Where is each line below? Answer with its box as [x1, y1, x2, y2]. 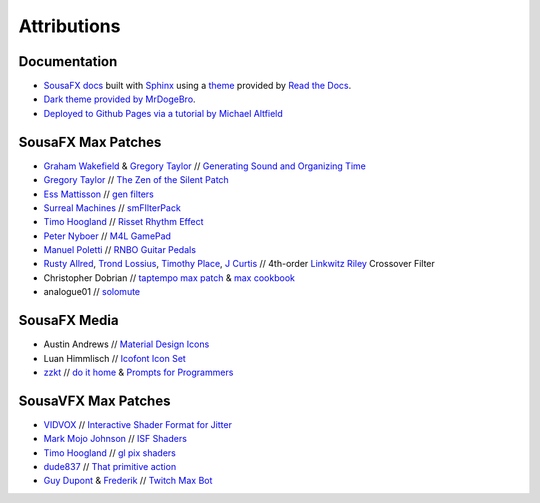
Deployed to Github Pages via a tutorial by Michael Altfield [43, 107, 284, 119]
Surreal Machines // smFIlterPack [43, 201, 182, 214]
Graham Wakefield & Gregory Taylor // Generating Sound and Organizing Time [43, 160, 367, 172]
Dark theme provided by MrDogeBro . [43, 93, 196, 105]
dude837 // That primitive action [43, 461, 177, 473]
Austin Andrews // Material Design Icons [43, 338, 210, 350]
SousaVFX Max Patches [18, 392, 171, 409]
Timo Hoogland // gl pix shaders [43, 446, 177, 459]
